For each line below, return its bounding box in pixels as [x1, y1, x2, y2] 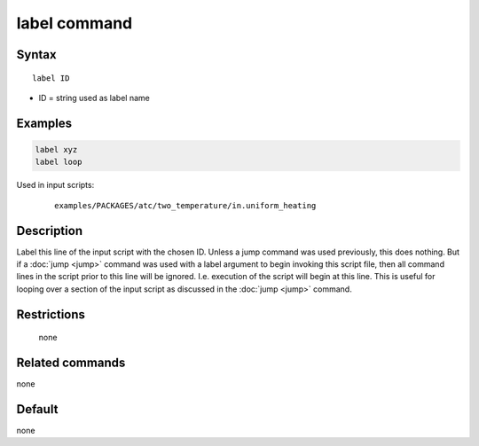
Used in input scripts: [16, 180, 95, 191]
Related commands [16, 356, 126, 371]
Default [16, 402, 59, 417]
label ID [32, 73, 70, 83]
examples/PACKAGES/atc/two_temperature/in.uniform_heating [54, 200, 317, 210]
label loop [35, 157, 82, 168]
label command [16, 13, 133, 33]
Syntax [16, 47, 57, 62]
